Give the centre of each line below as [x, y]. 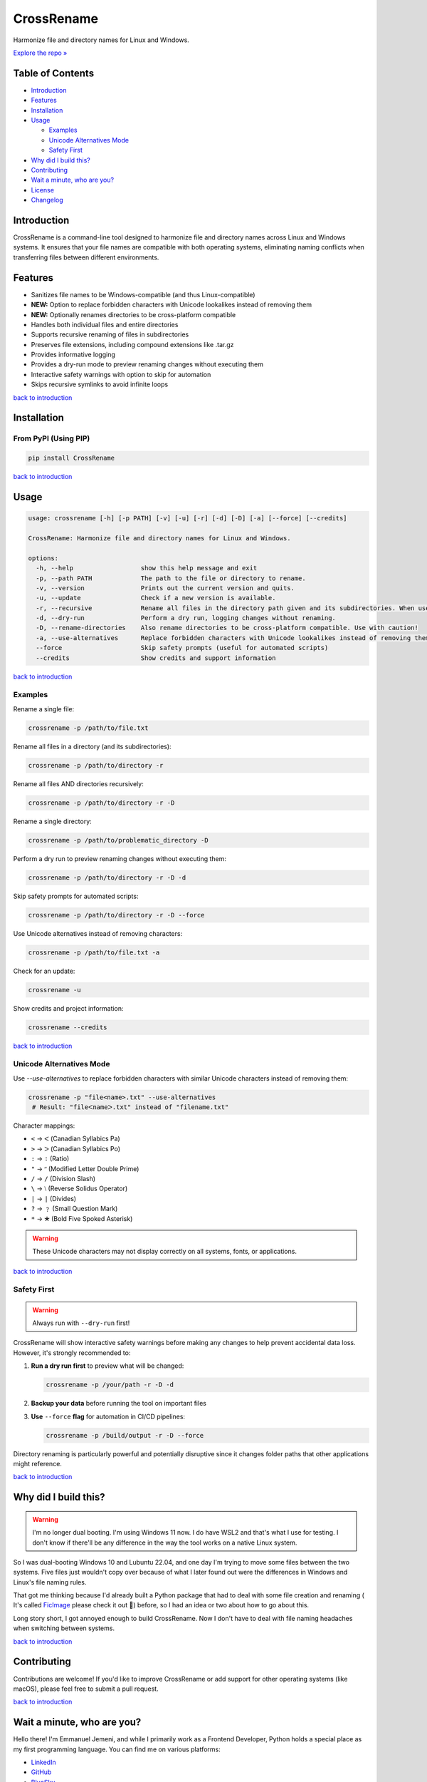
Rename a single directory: [52, 821]
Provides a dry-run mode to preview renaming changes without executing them [147, 364]
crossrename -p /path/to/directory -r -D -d [107, 877]
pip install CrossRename [72, 458]
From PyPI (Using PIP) [52, 438]
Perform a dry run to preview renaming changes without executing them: [120, 858]
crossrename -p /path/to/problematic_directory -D [118, 840]
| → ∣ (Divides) [54, 1198]
